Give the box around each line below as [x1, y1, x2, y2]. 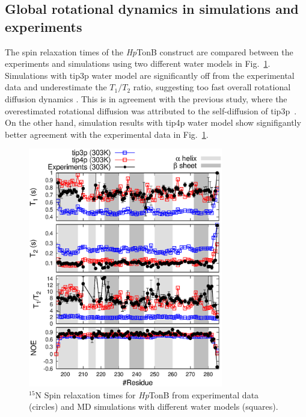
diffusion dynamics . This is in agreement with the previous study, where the [5, 92, 287, 105]
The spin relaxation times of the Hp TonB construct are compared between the [5, 45, 293, 58]
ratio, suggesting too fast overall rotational [133, 81, 291, 93]
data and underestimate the [5, 81, 107, 93]
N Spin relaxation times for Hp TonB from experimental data [35, 388, 259, 401]
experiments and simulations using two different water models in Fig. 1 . [5, 57, 271, 70]
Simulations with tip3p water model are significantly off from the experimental [5, 69, 295, 81]
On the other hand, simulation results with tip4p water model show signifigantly [5, 116, 301, 129]
